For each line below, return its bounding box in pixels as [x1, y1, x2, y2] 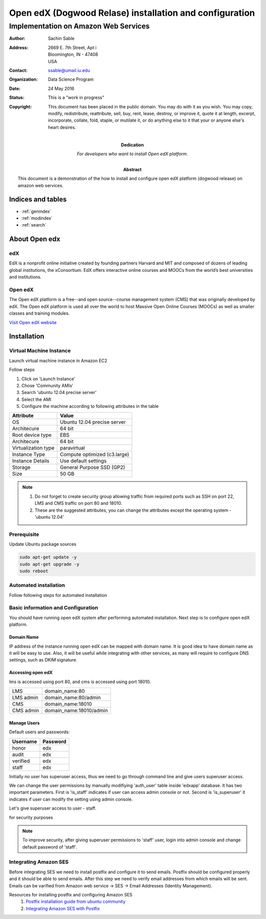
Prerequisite [9, 531, 39, 538]
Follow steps [9, 367, 35, 373]
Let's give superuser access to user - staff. [9, 805, 97, 811]
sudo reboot [19, 568, 49, 574]
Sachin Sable [48, 35, 75, 41]
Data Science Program [48, 76, 94, 82]
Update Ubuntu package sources [9, 541, 76, 547]
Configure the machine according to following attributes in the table [21, 403, 159, 409]
